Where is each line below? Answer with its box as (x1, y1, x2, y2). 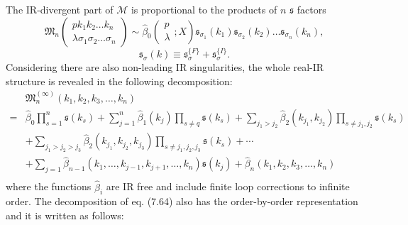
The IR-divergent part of (6, 2, 114, 16)
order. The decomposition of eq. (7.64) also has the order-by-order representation (6, 194, 358, 209)
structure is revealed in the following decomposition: (6, 73, 233, 88)
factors (297, 2, 326, 16)
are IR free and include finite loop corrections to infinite (106, 179, 350, 194)
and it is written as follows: (6, 207, 124, 222)
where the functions (6, 179, 92, 194)
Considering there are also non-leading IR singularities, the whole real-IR (6, 60, 324, 75)
